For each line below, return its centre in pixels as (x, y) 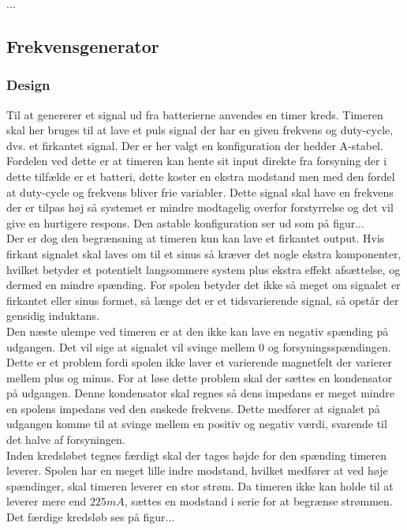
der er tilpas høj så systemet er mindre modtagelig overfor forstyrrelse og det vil (200, 207)
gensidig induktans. (53, 316)
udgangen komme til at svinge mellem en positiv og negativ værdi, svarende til (197, 424)
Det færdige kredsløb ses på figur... (91, 517)
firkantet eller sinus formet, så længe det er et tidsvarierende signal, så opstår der (203, 300)
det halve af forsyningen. (66, 440)
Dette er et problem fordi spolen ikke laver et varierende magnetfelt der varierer (200, 362)
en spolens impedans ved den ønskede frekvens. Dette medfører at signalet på (193, 408)
